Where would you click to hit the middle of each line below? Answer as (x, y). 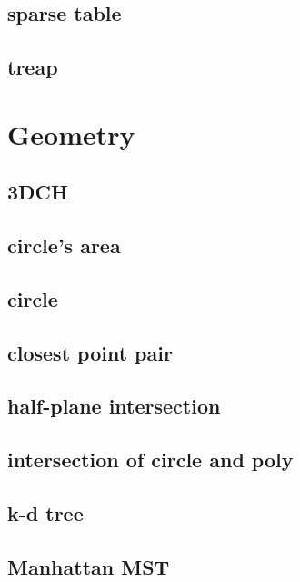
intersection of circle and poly (150, 459)
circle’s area (64, 245)
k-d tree (45, 513)
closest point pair (90, 352)
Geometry (71, 133)
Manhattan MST (89, 566)
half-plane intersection (114, 406)
